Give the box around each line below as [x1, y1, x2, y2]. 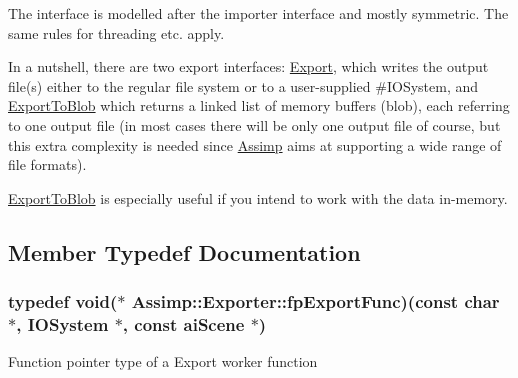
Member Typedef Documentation [8, 236, 361, 267]
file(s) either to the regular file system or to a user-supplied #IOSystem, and [8, 75, 479, 96]
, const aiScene [122, 311, 245, 336]
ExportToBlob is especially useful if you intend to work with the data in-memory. [8, 187, 508, 208]
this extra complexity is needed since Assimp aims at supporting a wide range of [8, 134, 502, 155]
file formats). [8, 154, 87, 175]
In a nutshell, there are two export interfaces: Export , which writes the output [8, 56, 489, 77]
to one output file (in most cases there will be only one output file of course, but [8, 114, 501, 135]
